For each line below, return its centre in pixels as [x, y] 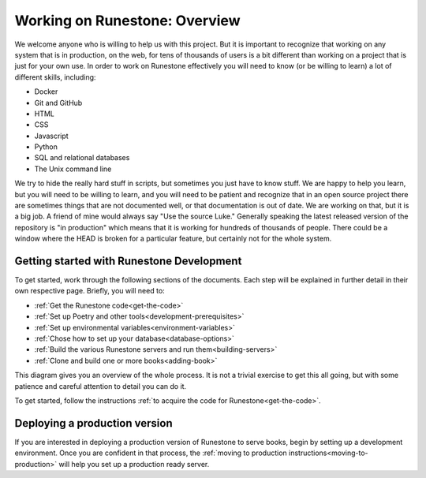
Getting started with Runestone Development [128, 261]
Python [46, 147]
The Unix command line [73, 169]
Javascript [51, 136]
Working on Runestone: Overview [127, 21]
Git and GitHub [58, 103]
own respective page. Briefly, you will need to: [90, 291]
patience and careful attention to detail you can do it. [101, 386]
